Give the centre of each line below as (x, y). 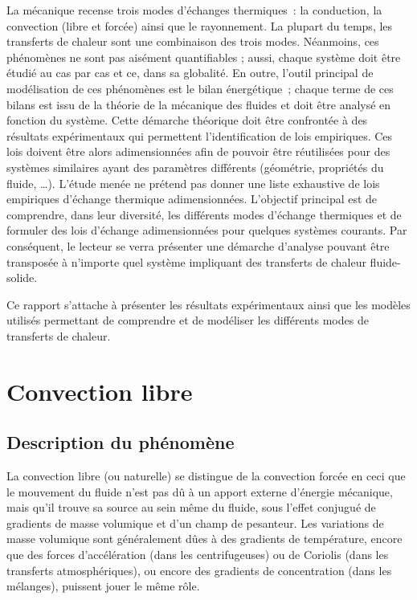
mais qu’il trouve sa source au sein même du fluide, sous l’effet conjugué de (191, 507)
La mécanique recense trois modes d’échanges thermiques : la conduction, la (194, 10)
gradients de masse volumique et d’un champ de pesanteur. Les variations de (195, 522)
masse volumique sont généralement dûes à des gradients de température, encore (204, 539)
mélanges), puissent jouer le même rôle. (103, 586)
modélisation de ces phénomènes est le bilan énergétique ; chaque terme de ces (200, 88)
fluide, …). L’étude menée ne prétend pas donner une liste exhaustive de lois (193, 183)
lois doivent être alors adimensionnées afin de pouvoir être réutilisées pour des (198, 151)
